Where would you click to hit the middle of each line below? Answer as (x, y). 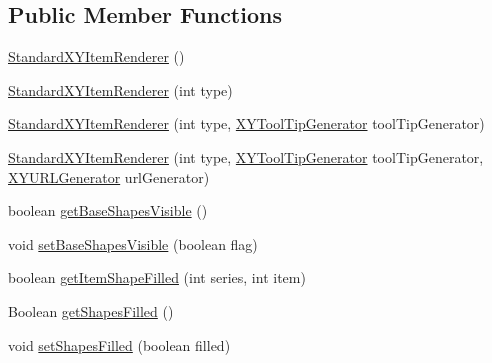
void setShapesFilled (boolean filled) (119, 344)
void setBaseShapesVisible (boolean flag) (133, 243)
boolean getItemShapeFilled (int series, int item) (157, 277)
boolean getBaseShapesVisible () (108, 210)
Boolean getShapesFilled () (91, 310)
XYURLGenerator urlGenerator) (109, 176)
